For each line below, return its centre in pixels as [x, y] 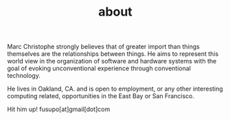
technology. [24, 76]
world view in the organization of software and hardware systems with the [112, 61]
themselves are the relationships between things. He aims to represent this [113, 54]
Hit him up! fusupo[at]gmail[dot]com [59, 109]
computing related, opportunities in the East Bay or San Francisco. [101, 96]
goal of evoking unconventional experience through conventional [99, 68]
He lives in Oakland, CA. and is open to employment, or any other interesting [115, 89]
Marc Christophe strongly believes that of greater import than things [104, 47]
